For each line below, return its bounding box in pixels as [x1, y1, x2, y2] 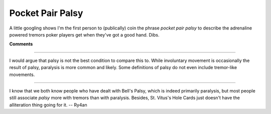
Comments [9, 41, 33, 47]
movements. [9, 71, 35, 77]
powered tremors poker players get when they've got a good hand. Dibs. [9, 31, 160, 37]
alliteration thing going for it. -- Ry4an [9, 101, 87, 107]
